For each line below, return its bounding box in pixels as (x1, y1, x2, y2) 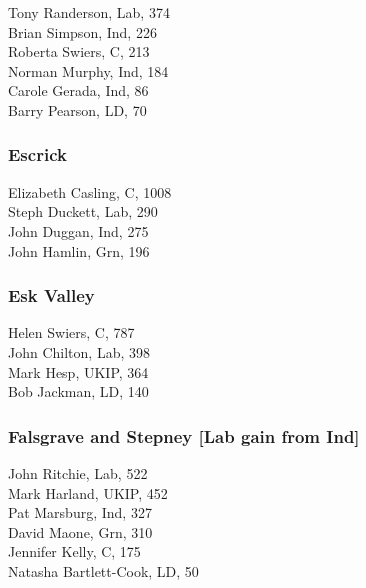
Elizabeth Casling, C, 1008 (8, 181, 172, 202)
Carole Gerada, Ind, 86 (8, 80, 149, 101)
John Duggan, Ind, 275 (8, 220, 149, 241)
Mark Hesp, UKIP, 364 (8, 361, 149, 382)
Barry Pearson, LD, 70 (8, 99, 147, 120)
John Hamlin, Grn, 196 (8, 240, 150, 261)
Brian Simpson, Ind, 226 (8, 21, 157, 42)
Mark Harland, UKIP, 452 (8, 482, 168, 503)
